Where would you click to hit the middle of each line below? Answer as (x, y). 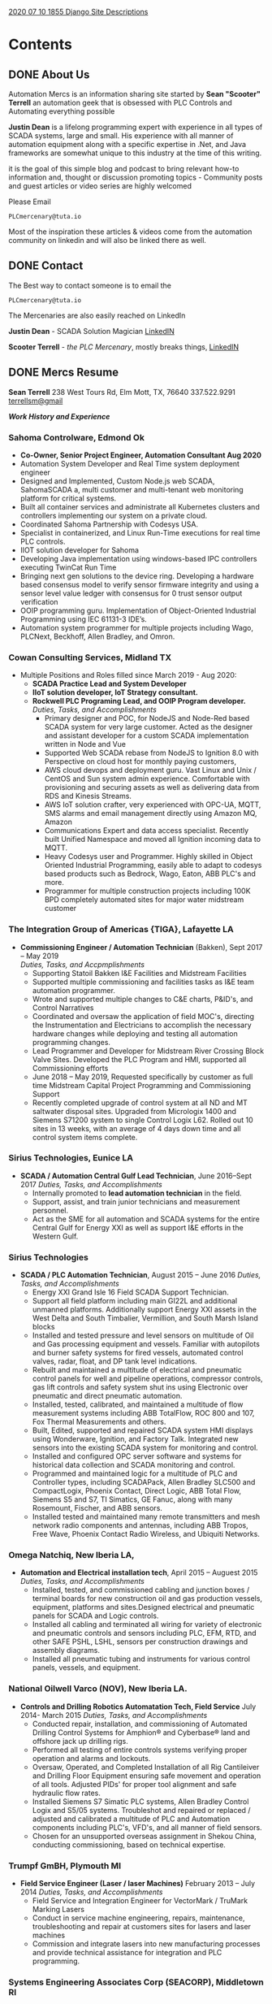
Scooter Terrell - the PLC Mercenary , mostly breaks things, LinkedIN (124, 347)
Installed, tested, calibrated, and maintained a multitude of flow (138, 1404)
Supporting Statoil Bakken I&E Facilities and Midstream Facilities (139, 973)
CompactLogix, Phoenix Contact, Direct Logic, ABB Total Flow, (137, 1491)
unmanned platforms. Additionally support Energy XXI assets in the (145, 1310)
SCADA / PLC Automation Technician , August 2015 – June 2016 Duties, (140, 1275)
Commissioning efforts (70, 1068)
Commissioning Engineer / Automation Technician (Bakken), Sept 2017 (141, 947)
